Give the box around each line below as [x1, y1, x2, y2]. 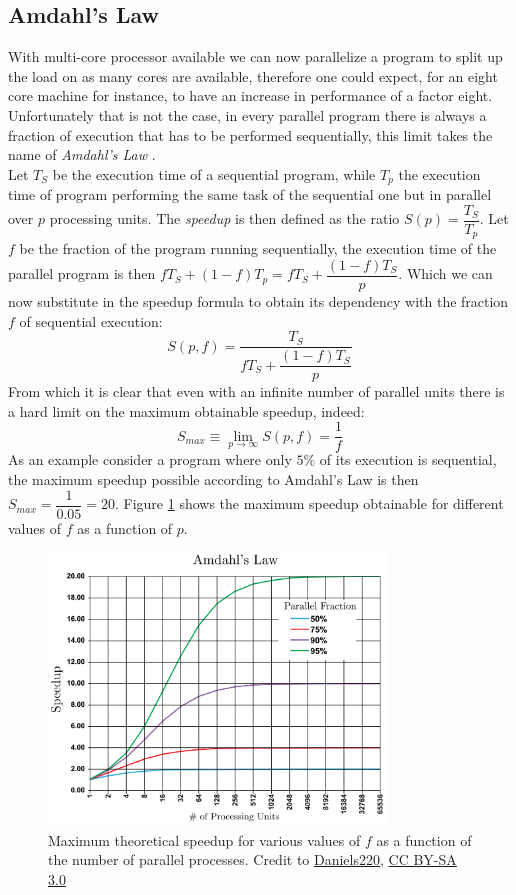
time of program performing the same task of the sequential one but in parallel [8, 184, 492, 205]
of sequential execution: [19, 310, 163, 331]
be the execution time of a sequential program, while [52, 163, 376, 184]
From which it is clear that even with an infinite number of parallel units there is [8, 381, 505, 402]
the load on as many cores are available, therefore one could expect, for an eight [8, 65, 498, 86]
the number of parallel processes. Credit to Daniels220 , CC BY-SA [48, 849, 457, 870]
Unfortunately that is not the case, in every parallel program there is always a [8, 104, 487, 125]
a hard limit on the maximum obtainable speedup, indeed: [8, 400, 365, 421]
